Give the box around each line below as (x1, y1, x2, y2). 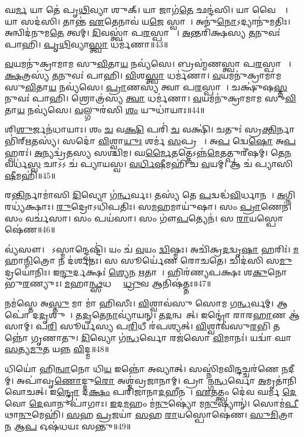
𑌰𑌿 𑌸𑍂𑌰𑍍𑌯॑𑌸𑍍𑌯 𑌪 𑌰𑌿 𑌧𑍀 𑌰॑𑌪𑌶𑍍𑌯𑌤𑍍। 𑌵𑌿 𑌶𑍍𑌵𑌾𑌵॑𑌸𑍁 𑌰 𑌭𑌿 (47, 320, 271, 332)
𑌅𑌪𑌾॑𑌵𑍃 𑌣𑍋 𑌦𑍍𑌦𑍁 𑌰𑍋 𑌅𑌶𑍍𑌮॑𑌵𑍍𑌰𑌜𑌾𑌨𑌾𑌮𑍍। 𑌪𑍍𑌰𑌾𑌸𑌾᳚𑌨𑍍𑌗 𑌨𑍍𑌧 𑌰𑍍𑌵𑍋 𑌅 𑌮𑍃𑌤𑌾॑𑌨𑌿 (16, 374, 297, 386)
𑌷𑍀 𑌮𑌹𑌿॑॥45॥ (5, 169, 56, 181)
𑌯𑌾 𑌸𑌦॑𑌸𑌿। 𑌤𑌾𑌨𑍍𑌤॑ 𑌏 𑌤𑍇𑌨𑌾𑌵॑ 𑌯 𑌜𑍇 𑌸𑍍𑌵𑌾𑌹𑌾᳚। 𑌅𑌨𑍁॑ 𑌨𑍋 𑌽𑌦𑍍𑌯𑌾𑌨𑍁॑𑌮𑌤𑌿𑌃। (5, 15, 291, 27)
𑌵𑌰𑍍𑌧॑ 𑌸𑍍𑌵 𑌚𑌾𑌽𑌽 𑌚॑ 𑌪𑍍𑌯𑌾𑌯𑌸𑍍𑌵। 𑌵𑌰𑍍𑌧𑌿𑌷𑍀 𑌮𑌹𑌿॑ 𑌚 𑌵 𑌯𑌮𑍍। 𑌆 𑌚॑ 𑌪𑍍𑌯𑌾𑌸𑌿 (5, 158, 293, 170)
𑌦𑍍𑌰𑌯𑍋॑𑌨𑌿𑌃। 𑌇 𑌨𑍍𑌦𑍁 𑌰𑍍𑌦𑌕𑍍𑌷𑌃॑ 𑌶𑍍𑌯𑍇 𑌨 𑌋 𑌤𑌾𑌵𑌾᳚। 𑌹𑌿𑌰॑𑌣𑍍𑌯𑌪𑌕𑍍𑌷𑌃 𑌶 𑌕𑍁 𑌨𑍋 (5, 265, 288, 278)
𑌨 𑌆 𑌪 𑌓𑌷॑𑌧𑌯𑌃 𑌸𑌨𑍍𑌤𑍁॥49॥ (5, 420, 131, 432)
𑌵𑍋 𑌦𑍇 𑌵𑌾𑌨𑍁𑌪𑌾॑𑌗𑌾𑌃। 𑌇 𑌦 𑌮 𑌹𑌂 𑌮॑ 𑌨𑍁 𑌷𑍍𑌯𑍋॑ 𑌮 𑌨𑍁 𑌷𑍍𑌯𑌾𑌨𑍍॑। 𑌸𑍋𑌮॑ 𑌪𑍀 (5, 397, 299, 409)
